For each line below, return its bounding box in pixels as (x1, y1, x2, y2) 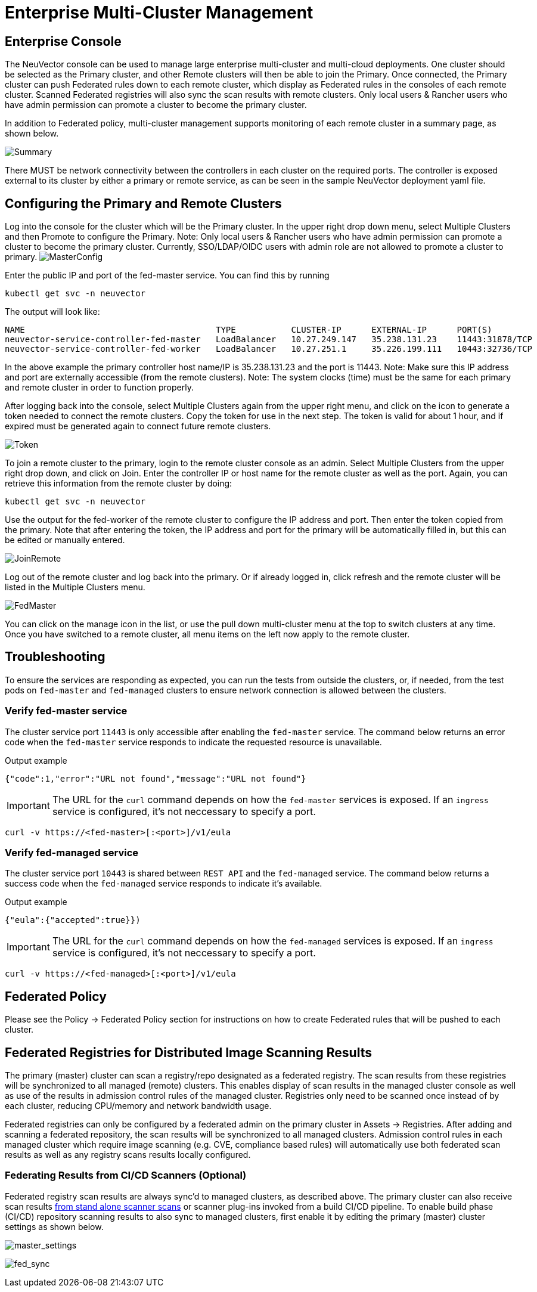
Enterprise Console (5, 33, 122, 49)
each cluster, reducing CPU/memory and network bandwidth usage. (5, 1101, 272, 1111)
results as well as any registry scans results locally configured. (5, 1150, 251, 1160)
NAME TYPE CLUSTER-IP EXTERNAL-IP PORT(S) (5, 325, 492, 335)
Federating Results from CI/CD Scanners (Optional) (5, 1169, 247, 1182)
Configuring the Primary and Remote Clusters (5, 196, 282, 211)
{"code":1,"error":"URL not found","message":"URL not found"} (5, 773, 306, 783)
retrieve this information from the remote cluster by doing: (5, 478, 232, 489)
